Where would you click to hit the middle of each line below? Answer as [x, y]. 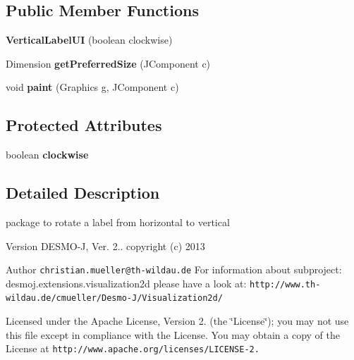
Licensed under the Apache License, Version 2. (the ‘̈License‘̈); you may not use [177, 321]
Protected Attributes [84, 125]
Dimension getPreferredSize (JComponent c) [108, 63]
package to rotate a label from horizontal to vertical [118, 222]
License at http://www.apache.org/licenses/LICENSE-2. [133, 348]
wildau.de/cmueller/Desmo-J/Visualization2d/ [114, 298]
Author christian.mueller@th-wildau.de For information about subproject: [174, 269]
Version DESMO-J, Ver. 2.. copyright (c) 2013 [105, 246]
